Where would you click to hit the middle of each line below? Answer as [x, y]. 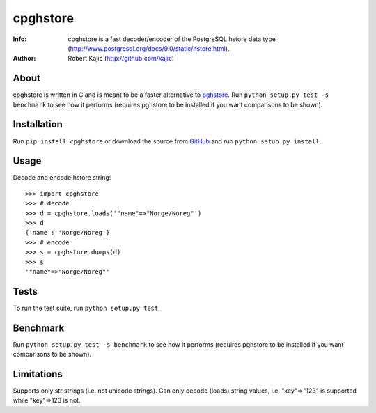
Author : [24, 59]
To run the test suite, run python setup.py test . [86, 308]
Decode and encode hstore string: [62, 178]
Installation [38, 124]
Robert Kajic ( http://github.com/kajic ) [121, 59]
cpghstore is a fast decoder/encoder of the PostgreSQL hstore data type [172, 39]
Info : [20, 39]
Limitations [38, 374]
